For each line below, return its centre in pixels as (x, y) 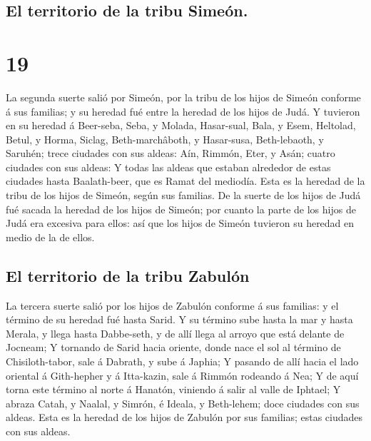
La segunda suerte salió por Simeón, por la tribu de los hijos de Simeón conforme (183, 97)
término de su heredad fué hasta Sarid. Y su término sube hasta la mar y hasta (179, 319)
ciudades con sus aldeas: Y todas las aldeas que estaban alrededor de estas (168, 167)
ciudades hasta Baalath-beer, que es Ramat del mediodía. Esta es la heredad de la (185, 181)
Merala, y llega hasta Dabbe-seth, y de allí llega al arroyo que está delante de (175, 333)
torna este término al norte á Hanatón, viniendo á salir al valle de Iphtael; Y (173, 389)
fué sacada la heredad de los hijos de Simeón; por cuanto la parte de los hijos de (181, 209)
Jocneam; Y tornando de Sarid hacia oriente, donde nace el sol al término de (173, 347)
